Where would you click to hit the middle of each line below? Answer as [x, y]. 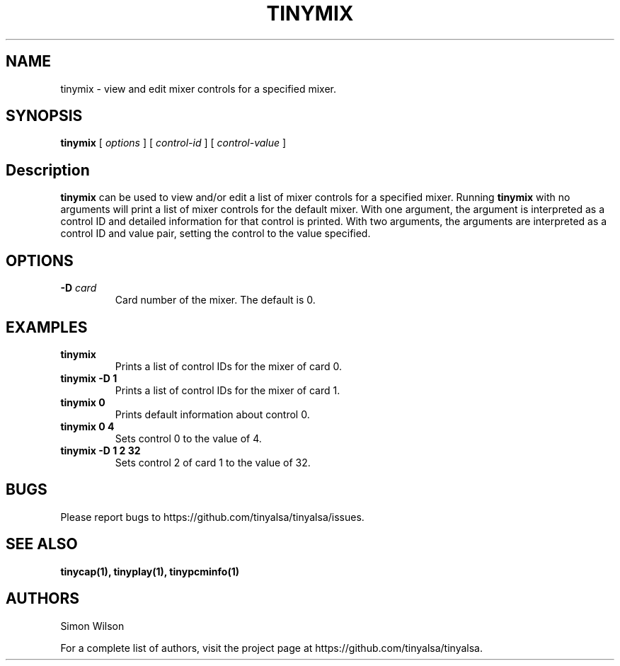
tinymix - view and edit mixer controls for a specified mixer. [199, 88]
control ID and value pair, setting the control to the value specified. [216, 234]
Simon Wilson [92, 626]
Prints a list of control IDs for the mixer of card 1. [228, 390]
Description [48, 170]
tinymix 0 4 [87, 426]
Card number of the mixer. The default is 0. [215, 300]
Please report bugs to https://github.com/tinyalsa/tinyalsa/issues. [212, 517]
